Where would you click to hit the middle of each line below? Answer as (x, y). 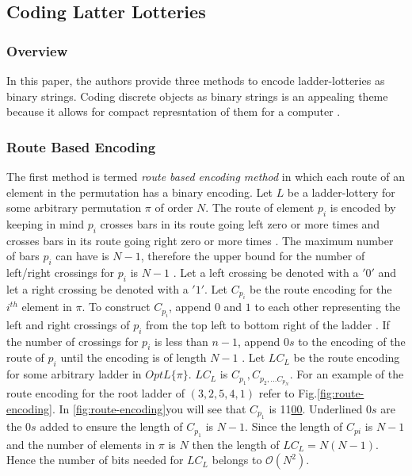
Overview (37, 50)
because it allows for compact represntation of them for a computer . (174, 111)
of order (174, 207)
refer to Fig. (288, 393)
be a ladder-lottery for (341, 192)
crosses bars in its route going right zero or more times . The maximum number (200, 240)
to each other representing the (328, 307)
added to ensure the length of (111, 426)
